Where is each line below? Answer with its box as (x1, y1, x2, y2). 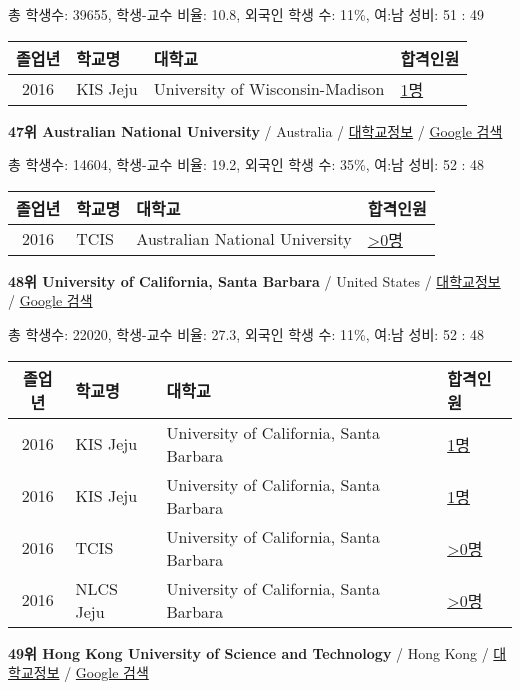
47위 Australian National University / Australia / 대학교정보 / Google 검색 (8, 120, 503, 141)
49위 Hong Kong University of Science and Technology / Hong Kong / (8, 642, 489, 663)
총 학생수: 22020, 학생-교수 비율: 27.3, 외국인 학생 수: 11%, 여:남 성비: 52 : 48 (8, 323, 485, 344)
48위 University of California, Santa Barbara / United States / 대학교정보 (8, 270, 501, 291)
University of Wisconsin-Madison (153, 77, 385, 101)
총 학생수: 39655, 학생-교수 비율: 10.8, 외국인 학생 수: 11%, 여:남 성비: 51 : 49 (8, 4, 485, 24)
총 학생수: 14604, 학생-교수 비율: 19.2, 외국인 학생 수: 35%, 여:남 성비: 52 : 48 (8, 154, 485, 175)
